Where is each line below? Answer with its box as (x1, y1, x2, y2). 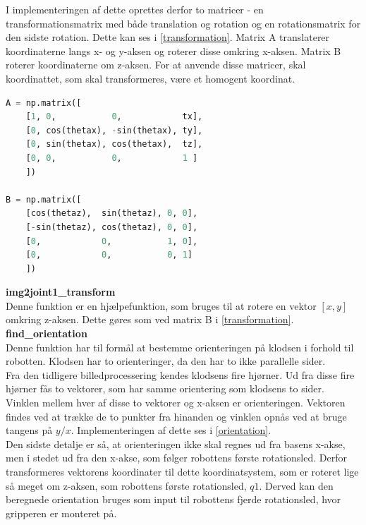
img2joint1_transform (6, 284, 116, 299)
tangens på (6, 423, 53, 437)
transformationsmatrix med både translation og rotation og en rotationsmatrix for (6, 16, 361, 30)
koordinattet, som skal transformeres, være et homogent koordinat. (6, 71, 295, 85)
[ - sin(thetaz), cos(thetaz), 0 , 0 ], (25, 222, 198, 232)
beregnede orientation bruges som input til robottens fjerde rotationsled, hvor (6, 492, 341, 507)
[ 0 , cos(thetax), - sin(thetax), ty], (25, 125, 203, 135)
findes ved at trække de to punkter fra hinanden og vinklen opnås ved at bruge (6, 409, 347, 423)
